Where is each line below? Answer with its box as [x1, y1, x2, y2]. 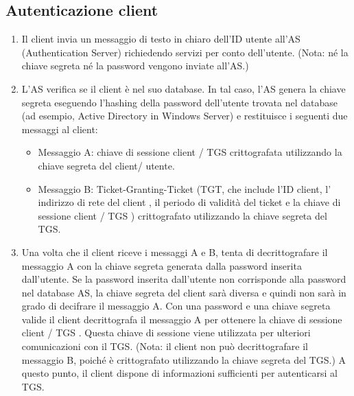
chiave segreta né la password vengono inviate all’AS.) [21, 58, 249, 73]
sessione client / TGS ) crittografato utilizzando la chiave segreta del [38, 208, 327, 222]
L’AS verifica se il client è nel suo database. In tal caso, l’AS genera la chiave [21, 81, 346, 95]
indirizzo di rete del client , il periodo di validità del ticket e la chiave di [38, 195, 341, 209]
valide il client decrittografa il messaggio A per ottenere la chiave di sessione [21, 312, 342, 326]
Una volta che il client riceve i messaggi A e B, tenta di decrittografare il [21, 244, 328, 259]
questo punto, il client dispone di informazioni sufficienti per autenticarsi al [21, 366, 338, 380]
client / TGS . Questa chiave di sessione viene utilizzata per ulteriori [21, 325, 311, 340]
